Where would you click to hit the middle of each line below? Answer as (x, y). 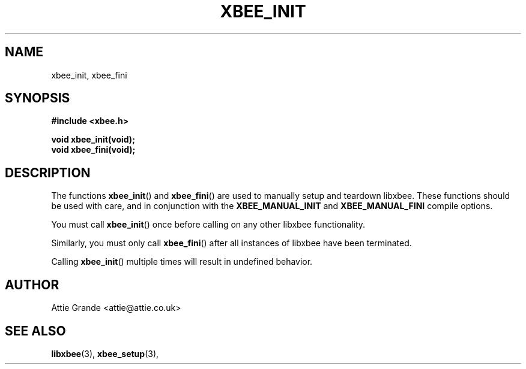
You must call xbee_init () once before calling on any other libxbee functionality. (208, 225)
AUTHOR (32, 285)
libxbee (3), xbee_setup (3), (105, 353)
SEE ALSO (35, 331)
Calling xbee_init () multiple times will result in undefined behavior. (182, 262)
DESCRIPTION (48, 173)
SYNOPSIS (38, 98)
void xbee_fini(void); (93, 150)
